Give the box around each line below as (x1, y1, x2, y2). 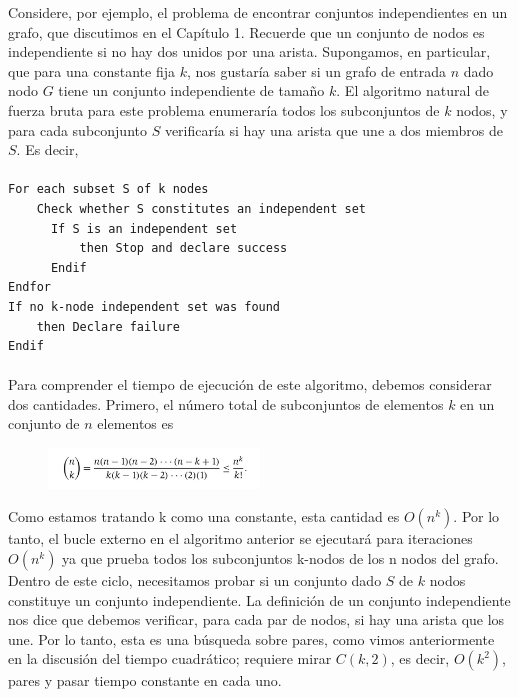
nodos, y (456, 99, 508, 120)
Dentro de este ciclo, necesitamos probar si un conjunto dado (8, 570, 382, 591)
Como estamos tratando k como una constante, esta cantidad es (8, 506, 400, 527)
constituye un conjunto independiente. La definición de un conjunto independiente (8, 589, 511, 610)
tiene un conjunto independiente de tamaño (58, 80, 325, 101)
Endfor (8, 280, 51, 295)
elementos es (97, 413, 174, 434)
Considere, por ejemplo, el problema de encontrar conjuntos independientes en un (8, 2, 508, 22)
